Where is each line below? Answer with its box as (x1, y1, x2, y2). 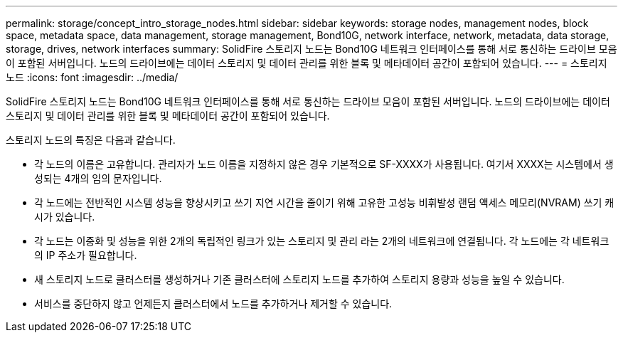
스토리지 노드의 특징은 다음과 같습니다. (6, 134, 176, 146)
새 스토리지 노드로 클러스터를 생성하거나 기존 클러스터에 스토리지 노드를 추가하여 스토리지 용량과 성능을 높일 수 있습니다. (34, 273, 565, 285)
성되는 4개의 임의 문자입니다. (34, 172, 162, 184)
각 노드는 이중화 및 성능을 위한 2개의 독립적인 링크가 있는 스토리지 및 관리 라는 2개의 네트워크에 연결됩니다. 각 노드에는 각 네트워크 (34, 235, 609, 247)
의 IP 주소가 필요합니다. (34, 249, 137, 261)
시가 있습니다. (34, 211, 95, 223)
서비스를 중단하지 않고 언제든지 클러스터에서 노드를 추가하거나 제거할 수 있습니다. (34, 297, 393, 310)
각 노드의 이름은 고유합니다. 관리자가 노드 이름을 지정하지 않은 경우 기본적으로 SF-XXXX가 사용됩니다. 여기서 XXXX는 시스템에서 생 (34, 158, 614, 170)
